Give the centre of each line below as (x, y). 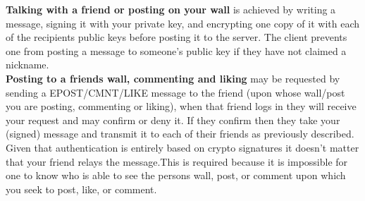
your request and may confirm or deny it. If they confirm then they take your (173, 120)
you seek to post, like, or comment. (81, 189)
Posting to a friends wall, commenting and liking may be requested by (173, 78)
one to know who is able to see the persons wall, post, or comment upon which (176, 175)
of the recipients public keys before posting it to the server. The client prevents (177, 37)
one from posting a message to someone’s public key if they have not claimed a (176, 50)
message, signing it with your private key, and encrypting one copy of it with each (183, 23)
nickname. (27, 65)
